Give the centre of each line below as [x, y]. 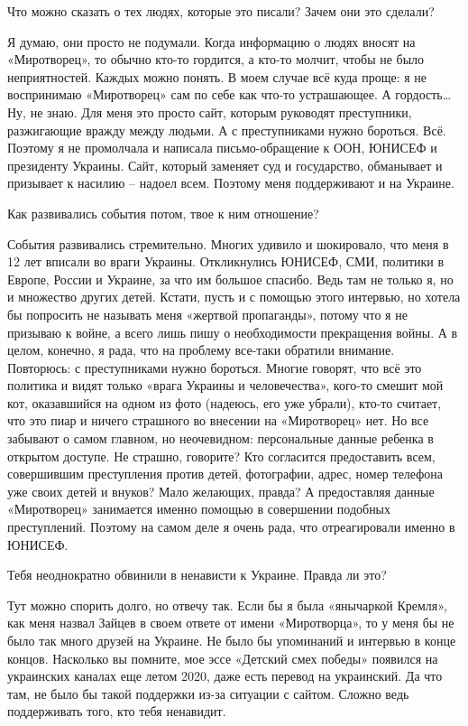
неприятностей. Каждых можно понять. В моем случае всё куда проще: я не [217, 76]
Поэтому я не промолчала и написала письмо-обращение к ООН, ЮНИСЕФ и [222, 148]
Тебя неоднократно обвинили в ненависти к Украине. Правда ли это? [197, 575]
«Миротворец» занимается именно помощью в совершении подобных [199, 509]
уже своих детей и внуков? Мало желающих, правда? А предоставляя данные [221, 491]
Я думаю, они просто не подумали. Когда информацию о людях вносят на [211, 41]
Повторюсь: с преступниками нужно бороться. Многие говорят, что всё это [215, 367]
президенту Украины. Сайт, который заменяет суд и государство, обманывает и [225, 165]
